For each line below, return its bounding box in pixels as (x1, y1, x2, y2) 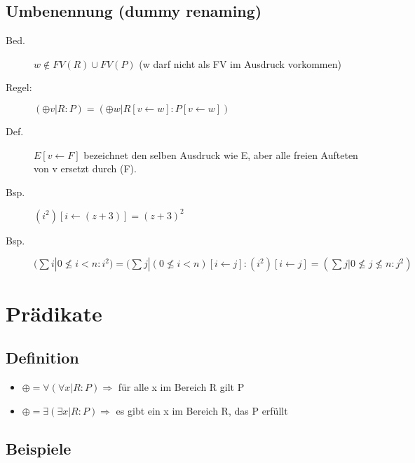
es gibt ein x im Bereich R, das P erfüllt (116, 403, 288, 417)
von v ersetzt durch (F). (34, 161, 137, 176)
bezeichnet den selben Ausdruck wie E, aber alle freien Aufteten (83, 147, 358, 162)
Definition (6, 347, 79, 368)
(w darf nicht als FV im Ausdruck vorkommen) (139, 56, 341, 71)
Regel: (6, 80, 32, 95)
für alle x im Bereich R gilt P (118, 380, 245, 394)
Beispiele (6, 437, 72, 459)
